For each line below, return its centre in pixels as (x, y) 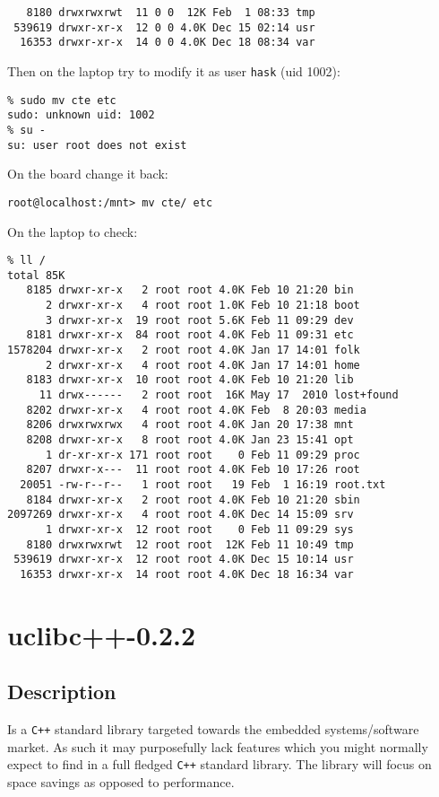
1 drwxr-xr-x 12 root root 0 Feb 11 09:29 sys (199, 529)
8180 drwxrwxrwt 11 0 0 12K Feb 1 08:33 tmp (171, 13)
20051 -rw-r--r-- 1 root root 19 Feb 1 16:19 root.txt (203, 484)
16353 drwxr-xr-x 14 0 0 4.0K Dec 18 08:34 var (168, 43)
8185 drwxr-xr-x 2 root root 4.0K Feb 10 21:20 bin (190, 290)
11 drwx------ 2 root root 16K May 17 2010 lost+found (219, 395)
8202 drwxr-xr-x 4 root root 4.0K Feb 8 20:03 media (196, 410)
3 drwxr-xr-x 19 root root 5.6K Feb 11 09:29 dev (199, 320)
